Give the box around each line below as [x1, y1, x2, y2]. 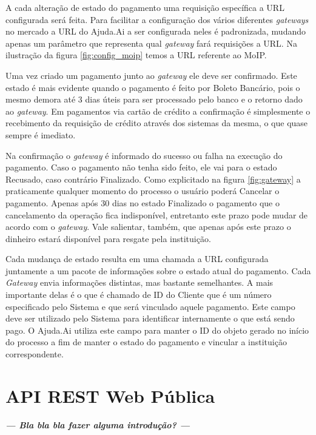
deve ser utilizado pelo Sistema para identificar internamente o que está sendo [5, 312, 295, 325]
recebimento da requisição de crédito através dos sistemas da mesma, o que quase [5, 116, 308, 129]
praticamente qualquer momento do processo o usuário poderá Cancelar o [5, 184, 280, 197]
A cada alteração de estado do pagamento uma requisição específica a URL [5, 1, 284, 13]
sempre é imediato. [5, 128, 76, 141]
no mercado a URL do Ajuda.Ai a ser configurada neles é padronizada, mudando [5, 25, 306, 38]
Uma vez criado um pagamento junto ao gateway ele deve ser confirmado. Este [5, 69, 297, 81]
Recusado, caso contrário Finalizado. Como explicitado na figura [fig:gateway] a [5, 172, 301, 185]
